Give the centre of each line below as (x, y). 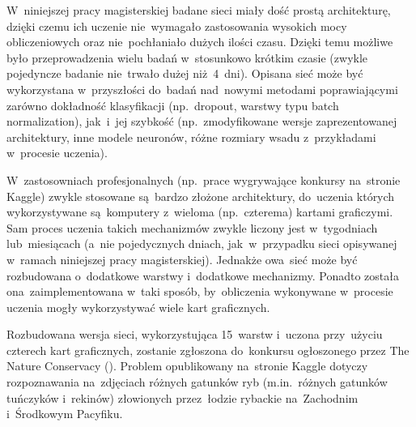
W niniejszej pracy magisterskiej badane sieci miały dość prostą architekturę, (199, 10)
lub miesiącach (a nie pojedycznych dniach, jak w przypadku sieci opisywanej (202, 243)
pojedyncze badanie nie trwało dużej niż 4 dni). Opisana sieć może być (185, 73)
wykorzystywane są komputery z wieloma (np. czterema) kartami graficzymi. (200, 212)
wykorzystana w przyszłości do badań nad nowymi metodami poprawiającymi (202, 89)
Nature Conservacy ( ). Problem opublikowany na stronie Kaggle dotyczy (187, 366)
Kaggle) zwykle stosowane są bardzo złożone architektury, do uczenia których (201, 196)
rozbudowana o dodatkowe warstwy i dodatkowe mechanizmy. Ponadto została (203, 275)
